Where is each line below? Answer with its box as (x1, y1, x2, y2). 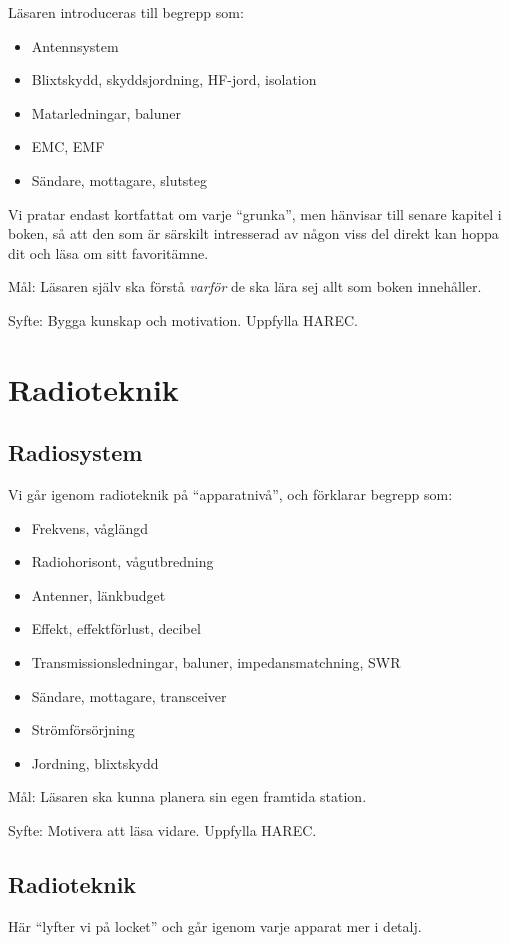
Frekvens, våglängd (31, 517, 149, 538)
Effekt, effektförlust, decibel (31, 618, 201, 639)
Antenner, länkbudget (31, 584, 166, 605)
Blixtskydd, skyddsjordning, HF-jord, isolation (31, 69, 317, 90)
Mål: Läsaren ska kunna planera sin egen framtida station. (8, 786, 367, 807)
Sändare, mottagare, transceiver (31, 685, 227, 706)
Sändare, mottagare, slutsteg (31, 169, 208, 190)
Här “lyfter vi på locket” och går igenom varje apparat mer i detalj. (8, 915, 422, 936)
